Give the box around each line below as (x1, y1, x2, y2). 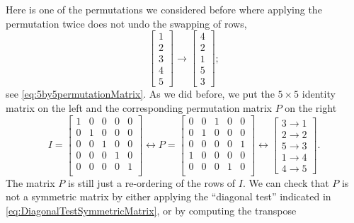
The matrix (6, 175, 55, 190)
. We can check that (242, 175, 329, 190)
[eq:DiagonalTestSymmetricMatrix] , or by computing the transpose (6, 202, 297, 217)
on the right (285, 100, 337, 115)
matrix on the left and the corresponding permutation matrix (6, 100, 272, 115)
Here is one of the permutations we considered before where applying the (6, 2, 322, 16)
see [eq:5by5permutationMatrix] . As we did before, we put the (6, 86, 275, 101)
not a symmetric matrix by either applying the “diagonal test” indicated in (6, 189, 331, 204)
